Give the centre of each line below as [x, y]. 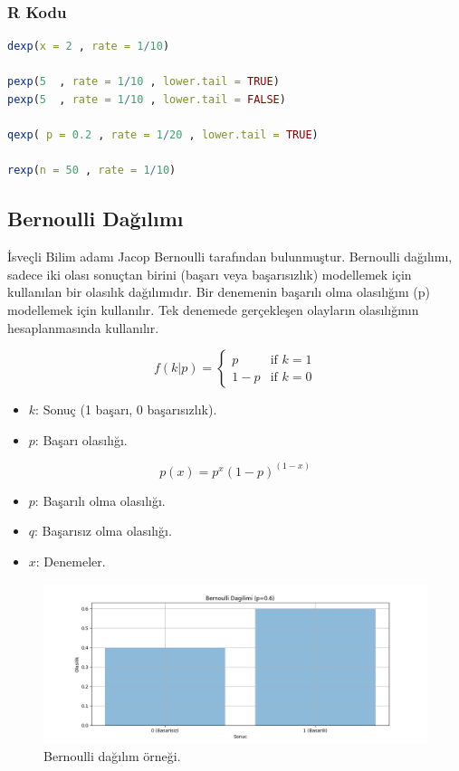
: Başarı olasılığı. [81, 439]
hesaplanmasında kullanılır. [83, 327]
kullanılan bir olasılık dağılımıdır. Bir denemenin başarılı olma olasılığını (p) [219, 292]
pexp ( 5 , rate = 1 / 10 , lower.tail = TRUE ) [143, 82]
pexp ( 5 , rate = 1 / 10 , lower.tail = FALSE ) [147, 100]
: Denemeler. [71, 561]
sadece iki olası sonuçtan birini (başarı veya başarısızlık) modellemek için [210, 274]
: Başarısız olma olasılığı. [103, 531]
